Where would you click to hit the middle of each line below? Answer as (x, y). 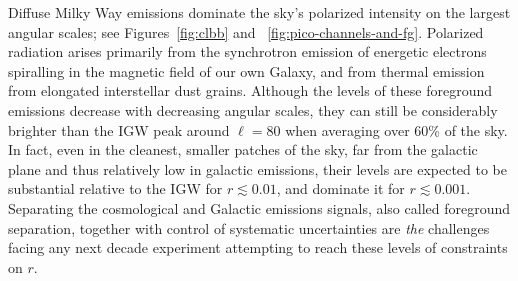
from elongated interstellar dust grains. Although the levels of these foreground (250, 90)
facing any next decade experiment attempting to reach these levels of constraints (258, 247)
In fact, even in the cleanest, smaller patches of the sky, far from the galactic (243, 149)
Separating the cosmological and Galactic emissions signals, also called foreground (259, 207)
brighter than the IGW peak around (119, 129)
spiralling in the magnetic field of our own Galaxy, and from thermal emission (246, 70)
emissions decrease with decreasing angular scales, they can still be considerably (253, 109)
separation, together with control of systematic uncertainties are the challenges (249, 227)
